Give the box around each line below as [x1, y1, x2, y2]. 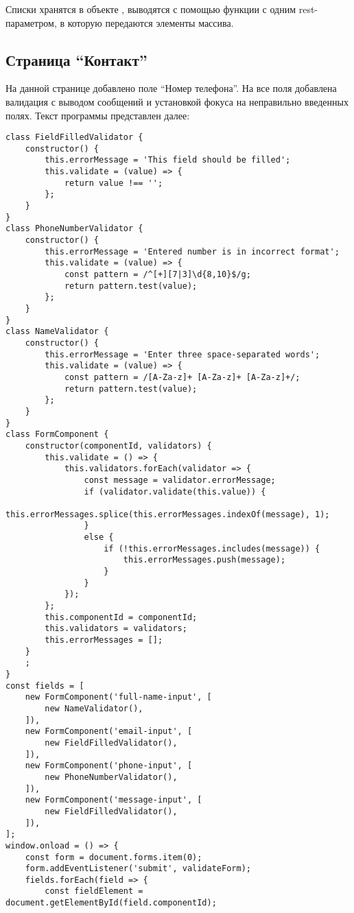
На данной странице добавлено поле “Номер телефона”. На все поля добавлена [5, 81, 337, 95]
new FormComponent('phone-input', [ [25, 761, 193, 771]
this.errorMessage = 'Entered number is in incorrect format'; [45, 246, 340, 257]
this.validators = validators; [45, 624, 187, 634]
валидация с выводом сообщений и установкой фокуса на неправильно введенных [5, 94, 349, 108]
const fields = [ [5, 680, 84, 691]
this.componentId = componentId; [45, 612, 198, 622]
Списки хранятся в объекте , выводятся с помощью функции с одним [5, 2, 296, 16]
